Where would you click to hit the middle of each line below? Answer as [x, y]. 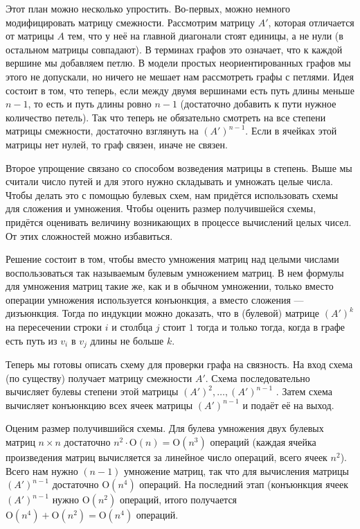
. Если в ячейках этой [291, 131]
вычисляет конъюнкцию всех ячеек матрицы [99, 405]
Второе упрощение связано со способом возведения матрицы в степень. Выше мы [179, 167]
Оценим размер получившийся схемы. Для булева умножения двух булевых [165, 428]
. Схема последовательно [258, 378]
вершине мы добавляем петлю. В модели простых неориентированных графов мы [178, 63]
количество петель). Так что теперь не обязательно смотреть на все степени [166, 117]
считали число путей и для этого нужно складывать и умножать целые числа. [169, 181]
